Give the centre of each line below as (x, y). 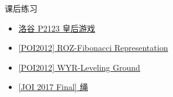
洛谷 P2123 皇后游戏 (57, 28)
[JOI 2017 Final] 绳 (53, 87)
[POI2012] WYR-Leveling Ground (79, 67)
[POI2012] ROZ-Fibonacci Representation (93, 48)
